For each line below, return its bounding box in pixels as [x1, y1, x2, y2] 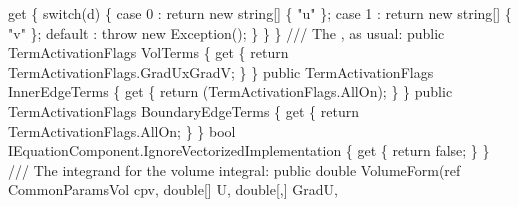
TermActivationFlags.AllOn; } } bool [8, 120, 236, 141]
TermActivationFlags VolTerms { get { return [8, 42, 289, 63]
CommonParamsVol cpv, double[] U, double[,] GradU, [8, 179, 338, 200]
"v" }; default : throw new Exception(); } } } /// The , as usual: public [8, 22, 445, 43]
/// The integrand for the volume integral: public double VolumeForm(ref [8, 159, 461, 180]
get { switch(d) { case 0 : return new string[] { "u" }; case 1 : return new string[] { [8, 3, 512, 23]
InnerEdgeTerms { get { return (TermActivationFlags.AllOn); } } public [8, 81, 453, 102]
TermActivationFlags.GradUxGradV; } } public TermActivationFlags [8, 61, 434, 82]
